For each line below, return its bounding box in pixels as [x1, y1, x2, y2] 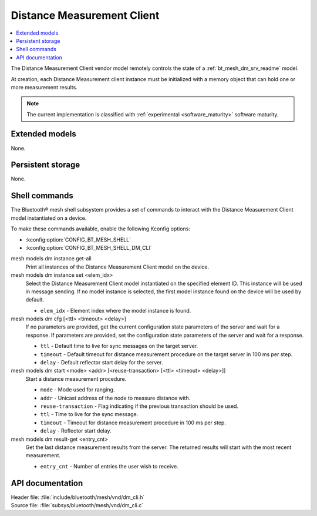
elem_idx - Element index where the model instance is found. [40, 307, 191, 314]
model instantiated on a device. [11, 215, 87, 222]
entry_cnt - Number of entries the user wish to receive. [40, 463, 178, 470]
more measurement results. [11, 83, 77, 91]
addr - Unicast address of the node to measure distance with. [40, 394, 191, 401]
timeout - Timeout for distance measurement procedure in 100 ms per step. [40, 419, 226, 426]
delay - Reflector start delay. [40, 427, 112, 434]
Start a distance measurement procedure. [25, 375, 127, 382]
